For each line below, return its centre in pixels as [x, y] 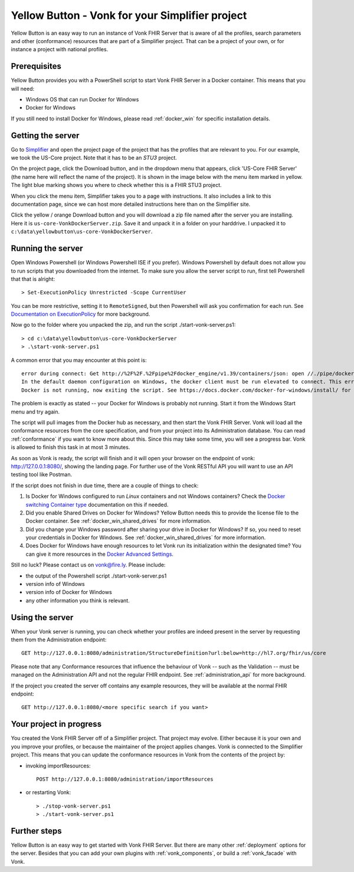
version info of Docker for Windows [69, 592]
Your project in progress [56, 724]
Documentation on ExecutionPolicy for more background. [81, 314]
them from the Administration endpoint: [59, 640]
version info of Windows [55, 584]
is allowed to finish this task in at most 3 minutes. [71, 447]
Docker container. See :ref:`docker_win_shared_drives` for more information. [119, 521]
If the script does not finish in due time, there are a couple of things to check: [105, 485]
